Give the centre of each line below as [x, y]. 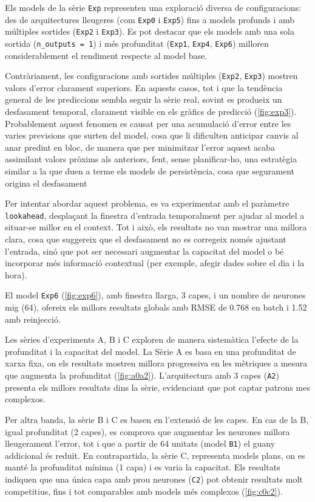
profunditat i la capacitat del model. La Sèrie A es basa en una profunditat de [151, 351]
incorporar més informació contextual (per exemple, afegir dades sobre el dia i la [155, 263]
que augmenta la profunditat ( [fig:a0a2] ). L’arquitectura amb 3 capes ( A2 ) [142, 375]
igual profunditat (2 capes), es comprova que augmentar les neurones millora [147, 431]
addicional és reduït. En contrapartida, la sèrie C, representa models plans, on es [155, 455]
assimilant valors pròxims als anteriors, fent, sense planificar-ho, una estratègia [151, 159]
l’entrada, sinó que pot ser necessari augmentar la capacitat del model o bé [144, 251]
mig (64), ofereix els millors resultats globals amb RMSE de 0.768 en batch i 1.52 [156, 307]
